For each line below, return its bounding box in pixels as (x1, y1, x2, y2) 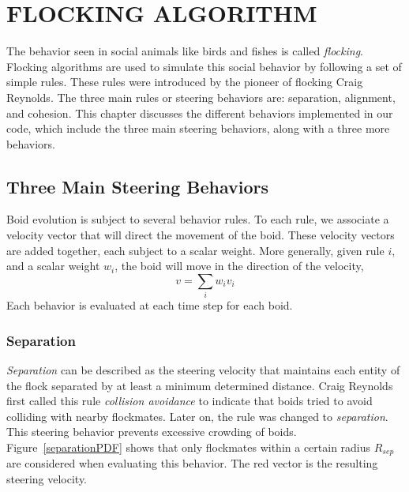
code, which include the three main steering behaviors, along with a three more (6, 120, 390, 137)
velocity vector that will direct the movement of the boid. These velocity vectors (6, 227, 395, 243)
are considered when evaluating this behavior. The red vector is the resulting (6, 455, 378, 471)
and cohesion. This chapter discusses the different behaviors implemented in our (6, 104, 393, 121)
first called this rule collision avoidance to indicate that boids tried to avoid (6, 392, 373, 409)
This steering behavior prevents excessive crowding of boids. (6, 423, 297, 440)
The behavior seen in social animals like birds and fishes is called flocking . (6, 43, 364, 59)
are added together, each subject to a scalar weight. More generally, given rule (6, 242, 385, 258)
